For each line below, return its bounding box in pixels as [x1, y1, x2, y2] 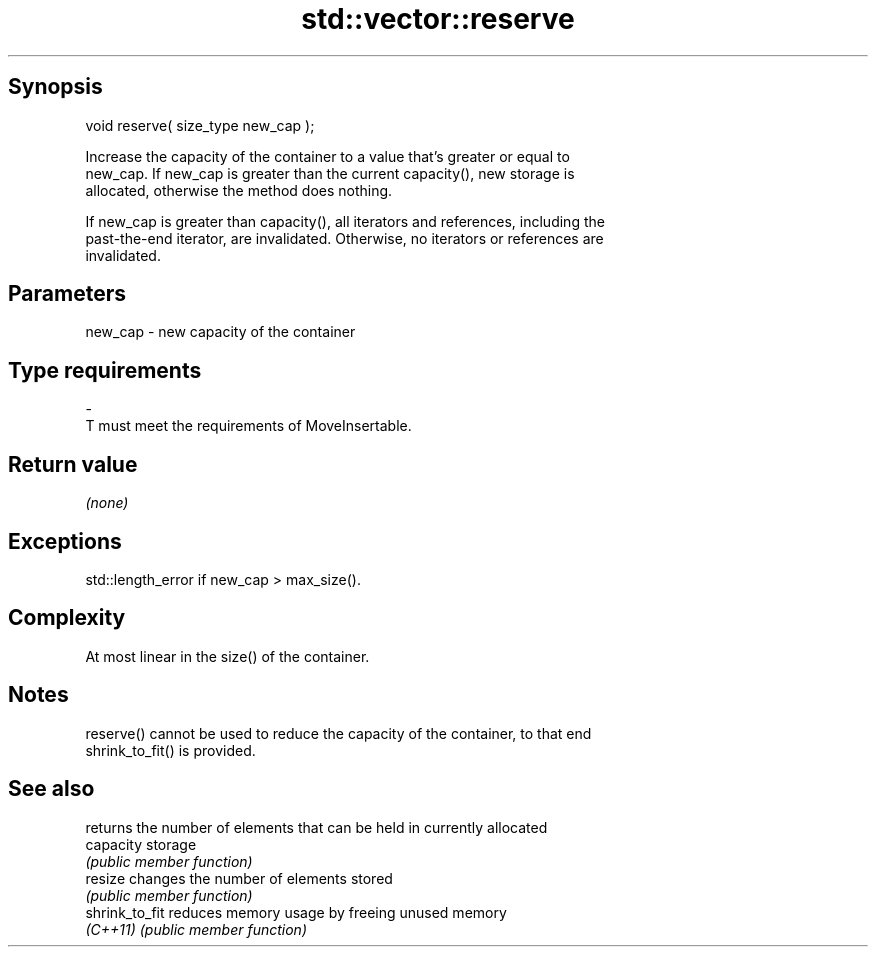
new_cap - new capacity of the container [85, 323, 356, 341]
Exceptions [8, 528, 122, 554]
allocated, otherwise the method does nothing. [85, 181, 393, 199]
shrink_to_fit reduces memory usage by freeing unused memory [85, 903, 507, 921]
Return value [8, 451, 138, 477]
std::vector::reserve [301, 2, 575, 36]
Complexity [8, 605, 126, 631]
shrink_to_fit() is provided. [85, 741, 256, 759]
